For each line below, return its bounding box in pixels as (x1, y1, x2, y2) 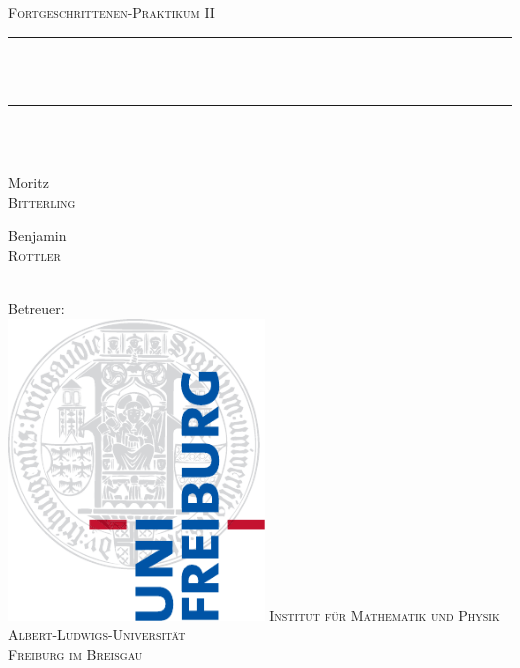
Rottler (8, 244, 61, 265)
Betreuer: (8, 297, 65, 318)
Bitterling (8, 191, 76, 212)
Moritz (8, 171, 49, 192)
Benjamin (8, 225, 67, 246)
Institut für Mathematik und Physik (269, 604, 500, 625)
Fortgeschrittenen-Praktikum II (8, 2, 215, 22)
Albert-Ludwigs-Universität (8, 624, 186, 645)
